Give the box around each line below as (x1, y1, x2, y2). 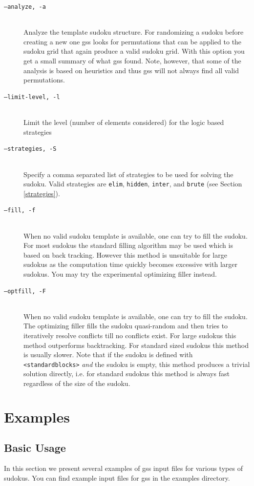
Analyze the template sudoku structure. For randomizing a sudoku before (23, 27, 244, 37)
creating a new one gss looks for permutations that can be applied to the (23, 36, 242, 46)
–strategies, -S (4, 145, 57, 153)
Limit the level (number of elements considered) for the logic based (23, 117, 224, 127)
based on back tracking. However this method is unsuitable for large (23, 249, 227, 260)
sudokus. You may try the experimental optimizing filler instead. (23, 268, 217, 279)
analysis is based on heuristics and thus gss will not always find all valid (23, 65, 239, 75)
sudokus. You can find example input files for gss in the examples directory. (4, 472, 230, 483)
